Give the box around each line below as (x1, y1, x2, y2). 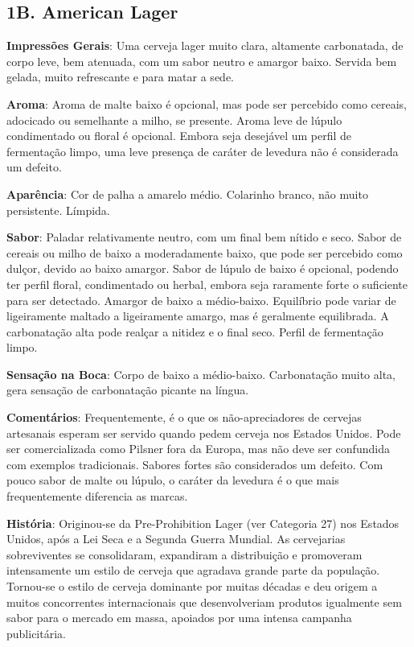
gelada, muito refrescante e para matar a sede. (6, 68, 234, 85)
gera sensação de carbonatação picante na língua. (6, 381, 249, 398)
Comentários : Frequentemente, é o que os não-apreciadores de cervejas (6, 409, 362, 426)
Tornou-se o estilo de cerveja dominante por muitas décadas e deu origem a (6, 578, 378, 595)
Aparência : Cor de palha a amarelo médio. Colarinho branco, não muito (6, 185, 368, 202)
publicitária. (6, 624, 66, 641)
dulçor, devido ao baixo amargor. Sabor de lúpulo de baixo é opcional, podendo (6, 260, 399, 277)
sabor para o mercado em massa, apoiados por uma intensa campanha (6, 609, 352, 626)
